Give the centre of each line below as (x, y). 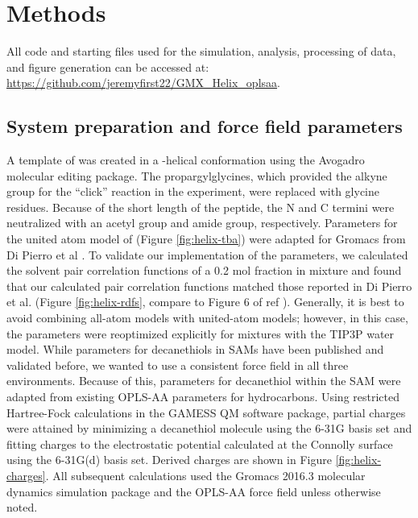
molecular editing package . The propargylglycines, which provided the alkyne (197, 175)
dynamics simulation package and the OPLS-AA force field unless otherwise (194, 491)
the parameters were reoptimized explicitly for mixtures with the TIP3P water (201, 333)
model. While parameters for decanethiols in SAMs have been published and (195, 349)
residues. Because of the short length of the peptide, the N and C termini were (201, 207)
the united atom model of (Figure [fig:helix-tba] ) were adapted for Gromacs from (206, 239)
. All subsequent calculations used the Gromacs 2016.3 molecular (205, 475)
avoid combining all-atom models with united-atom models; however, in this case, (207, 318)
